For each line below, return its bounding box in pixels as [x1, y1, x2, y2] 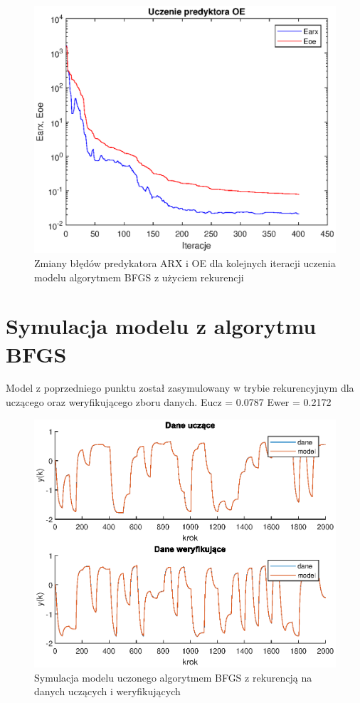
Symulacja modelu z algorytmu [6, 311, 317, 340]
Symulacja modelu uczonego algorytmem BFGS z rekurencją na [34, 670, 312, 684]
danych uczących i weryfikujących [34, 684, 181, 699]
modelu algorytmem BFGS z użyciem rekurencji [34, 269, 244, 284]
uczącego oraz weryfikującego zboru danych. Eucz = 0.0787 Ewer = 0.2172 [6, 395, 332, 410]
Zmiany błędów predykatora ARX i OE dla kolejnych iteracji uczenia [34, 255, 336, 270]
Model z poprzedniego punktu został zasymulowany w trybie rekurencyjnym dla [6, 380, 354, 395]
